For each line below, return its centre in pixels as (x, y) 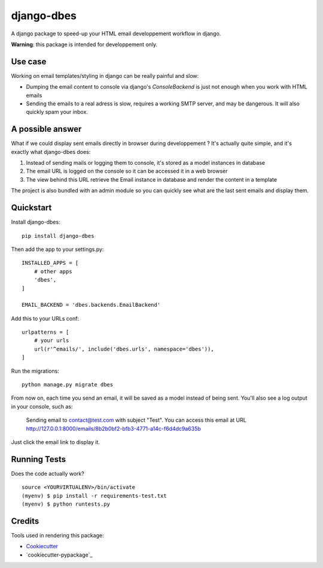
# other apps (53, 271)
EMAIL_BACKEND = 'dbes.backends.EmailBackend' (91, 305)
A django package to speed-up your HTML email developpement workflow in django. (116, 34)
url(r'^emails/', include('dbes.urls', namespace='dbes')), (124, 349)
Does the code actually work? (48, 473)
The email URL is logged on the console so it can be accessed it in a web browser (127, 171)
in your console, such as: (42, 406)
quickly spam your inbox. (57, 112)
